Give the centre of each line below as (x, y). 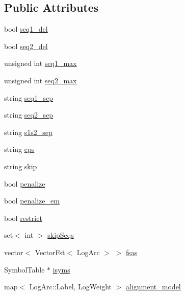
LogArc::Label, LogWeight (71, 287)
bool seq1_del (26, 29)
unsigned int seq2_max (41, 80)
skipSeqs (61, 235)
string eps (19, 149)
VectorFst (50, 252)
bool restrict (23, 218)
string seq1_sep (29, 97)
